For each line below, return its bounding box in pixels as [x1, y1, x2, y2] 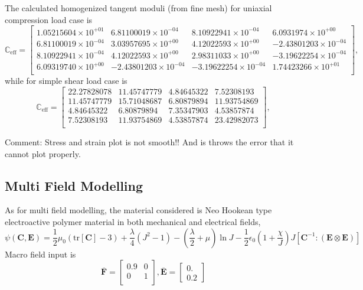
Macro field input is [5, 247, 76, 260]
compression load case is [5, 13, 93, 25]
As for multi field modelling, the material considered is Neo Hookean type [5, 204, 272, 216]
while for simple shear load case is [5, 74, 127, 87]
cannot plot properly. [5, 147, 81, 159]
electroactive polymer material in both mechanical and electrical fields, [5, 216, 261, 228]
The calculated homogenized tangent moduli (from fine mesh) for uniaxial [5, 2, 272, 14]
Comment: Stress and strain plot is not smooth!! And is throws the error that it [5, 136, 294, 148]
